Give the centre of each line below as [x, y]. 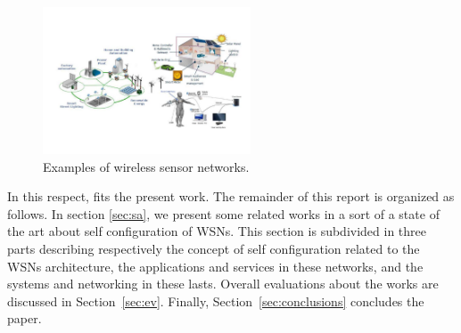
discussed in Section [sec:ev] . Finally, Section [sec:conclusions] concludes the [216, 301]
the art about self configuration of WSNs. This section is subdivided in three [217, 231]
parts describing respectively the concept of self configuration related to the [214, 248]
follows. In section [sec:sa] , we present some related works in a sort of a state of [223, 213]
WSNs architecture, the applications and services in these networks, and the [215, 266]
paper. [25, 318]
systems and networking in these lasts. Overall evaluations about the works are [223, 284]
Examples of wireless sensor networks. [146, 166]
